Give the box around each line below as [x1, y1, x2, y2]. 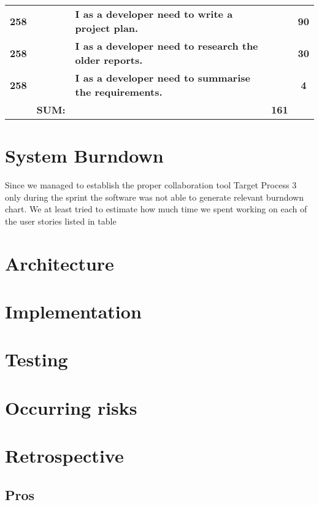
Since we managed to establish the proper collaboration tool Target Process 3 [5, 179, 297, 191]
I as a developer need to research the [75, 39, 258, 53]
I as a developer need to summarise [75, 71, 250, 85]
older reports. [75, 53, 143, 67]
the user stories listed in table [5, 214, 117, 227]
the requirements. [75, 85, 163, 99]
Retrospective [5, 443, 124, 468]
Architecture [5, 250, 114, 276]
